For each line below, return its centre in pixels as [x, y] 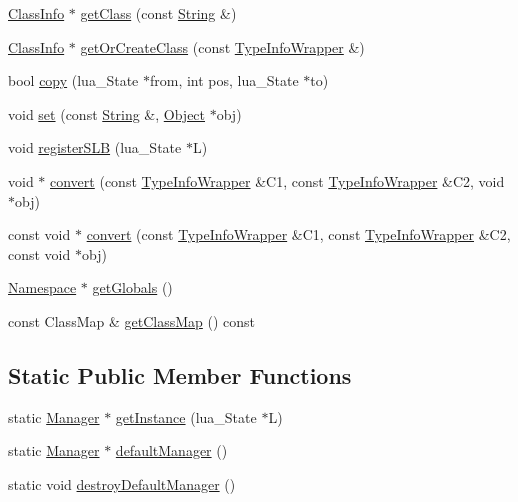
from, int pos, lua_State [224, 80]
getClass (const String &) [158, 13]
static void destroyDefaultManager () [122, 483]
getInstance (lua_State [186, 416]
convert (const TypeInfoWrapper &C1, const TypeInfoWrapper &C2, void [277, 180]
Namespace [42, 287]
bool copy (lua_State [73, 80]
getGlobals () [132, 287]
